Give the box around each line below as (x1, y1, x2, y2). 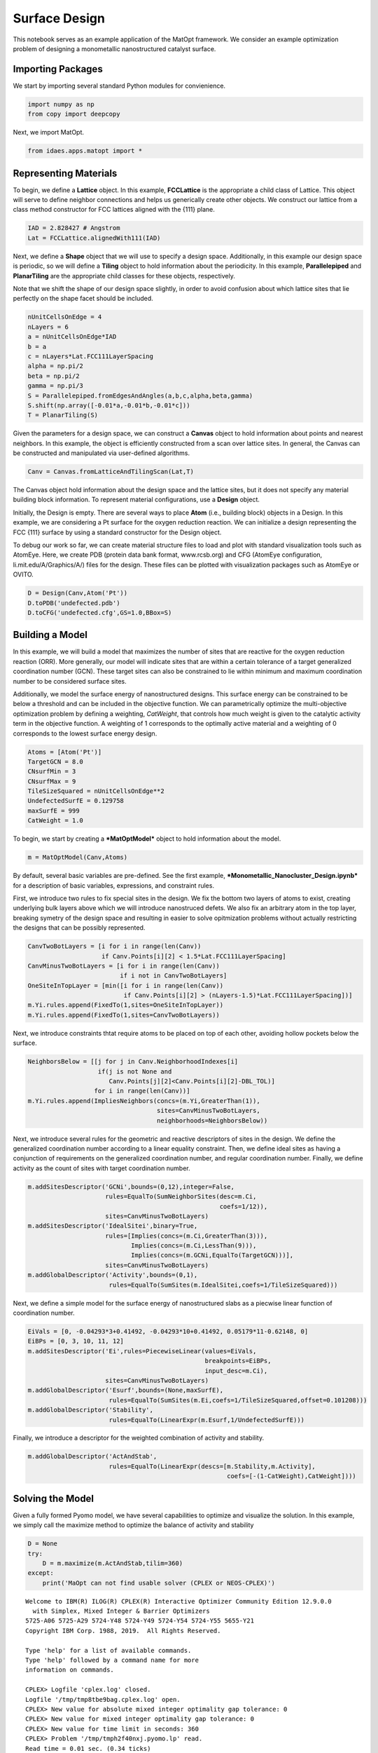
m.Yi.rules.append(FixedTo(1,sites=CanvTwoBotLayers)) (27, 1010, 220, 1019)
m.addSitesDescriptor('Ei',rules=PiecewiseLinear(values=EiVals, (27, 1347, 257, 1355)
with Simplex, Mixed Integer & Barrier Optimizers (32, 1607, 210, 1616)
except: (27, 1569, 54, 1577)
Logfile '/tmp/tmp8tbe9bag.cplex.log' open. (25, 1696, 181, 1703)
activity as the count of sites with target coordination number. (13, 1164, 190, 1172)
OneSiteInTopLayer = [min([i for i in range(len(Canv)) (27, 982, 224, 989)
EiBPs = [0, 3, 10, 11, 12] (27, 1337, 124, 1346)
